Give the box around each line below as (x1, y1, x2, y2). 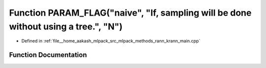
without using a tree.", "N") (9, 21, 123, 32)
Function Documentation (9, 51, 87, 59)
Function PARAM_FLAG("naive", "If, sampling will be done (9, 7, 252, 18)
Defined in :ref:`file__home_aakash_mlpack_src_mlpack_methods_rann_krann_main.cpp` (21, 38, 200, 44)
